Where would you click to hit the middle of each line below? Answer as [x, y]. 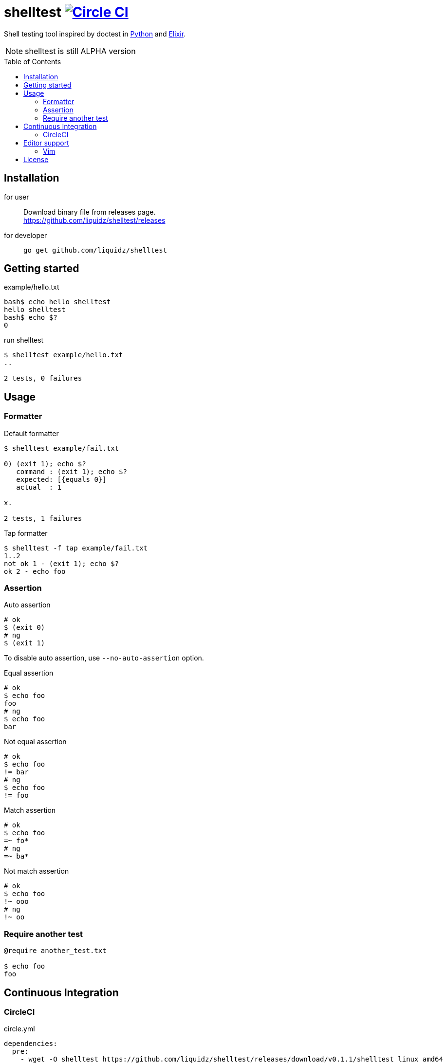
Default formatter [31, 433]
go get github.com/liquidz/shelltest [95, 250]
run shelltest [24, 340]
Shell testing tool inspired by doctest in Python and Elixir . [95, 34]
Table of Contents [33, 61]
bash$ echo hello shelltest [57, 302]
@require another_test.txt [55, 951]
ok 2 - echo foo [35, 571]
